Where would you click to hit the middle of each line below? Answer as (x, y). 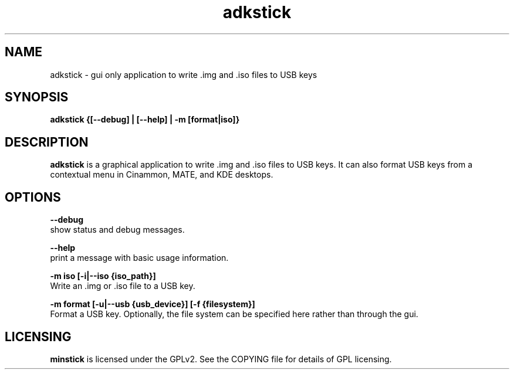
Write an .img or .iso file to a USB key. (123, 286)
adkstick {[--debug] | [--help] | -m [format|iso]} (145, 120)
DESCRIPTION (47, 142)
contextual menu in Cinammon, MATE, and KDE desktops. (162, 175)
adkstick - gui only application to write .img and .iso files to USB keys (184, 74)
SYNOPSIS (37, 97)
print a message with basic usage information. (139, 258)
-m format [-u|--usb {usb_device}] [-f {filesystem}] (153, 304)
